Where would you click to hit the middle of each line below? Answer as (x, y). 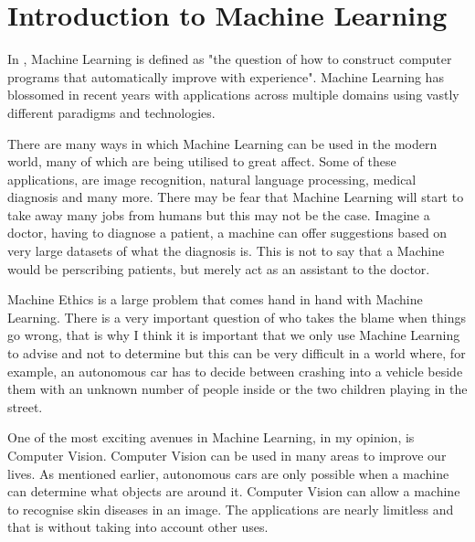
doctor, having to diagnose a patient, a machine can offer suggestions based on (227, 233)
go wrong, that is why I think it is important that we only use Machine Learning (234, 335)
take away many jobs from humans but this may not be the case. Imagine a (219, 214)
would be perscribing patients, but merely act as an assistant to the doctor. (219, 268)
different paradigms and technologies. (111, 112)
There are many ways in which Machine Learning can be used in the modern (222, 143)
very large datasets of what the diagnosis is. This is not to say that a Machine (226, 251)
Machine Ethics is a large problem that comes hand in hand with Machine (215, 299)
